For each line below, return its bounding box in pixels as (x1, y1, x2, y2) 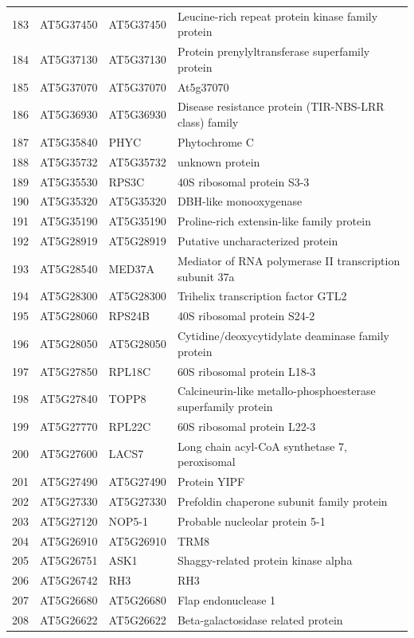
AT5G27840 (40, 390, 98, 407)
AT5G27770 (40, 417, 98, 434)
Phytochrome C (177, 133, 254, 150)
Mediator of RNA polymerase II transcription (177, 252, 400, 268)
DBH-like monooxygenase (177, 193, 303, 209)
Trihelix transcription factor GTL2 (177, 288, 347, 304)
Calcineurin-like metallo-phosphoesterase (177, 382, 376, 399)
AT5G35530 (40, 173, 98, 190)
